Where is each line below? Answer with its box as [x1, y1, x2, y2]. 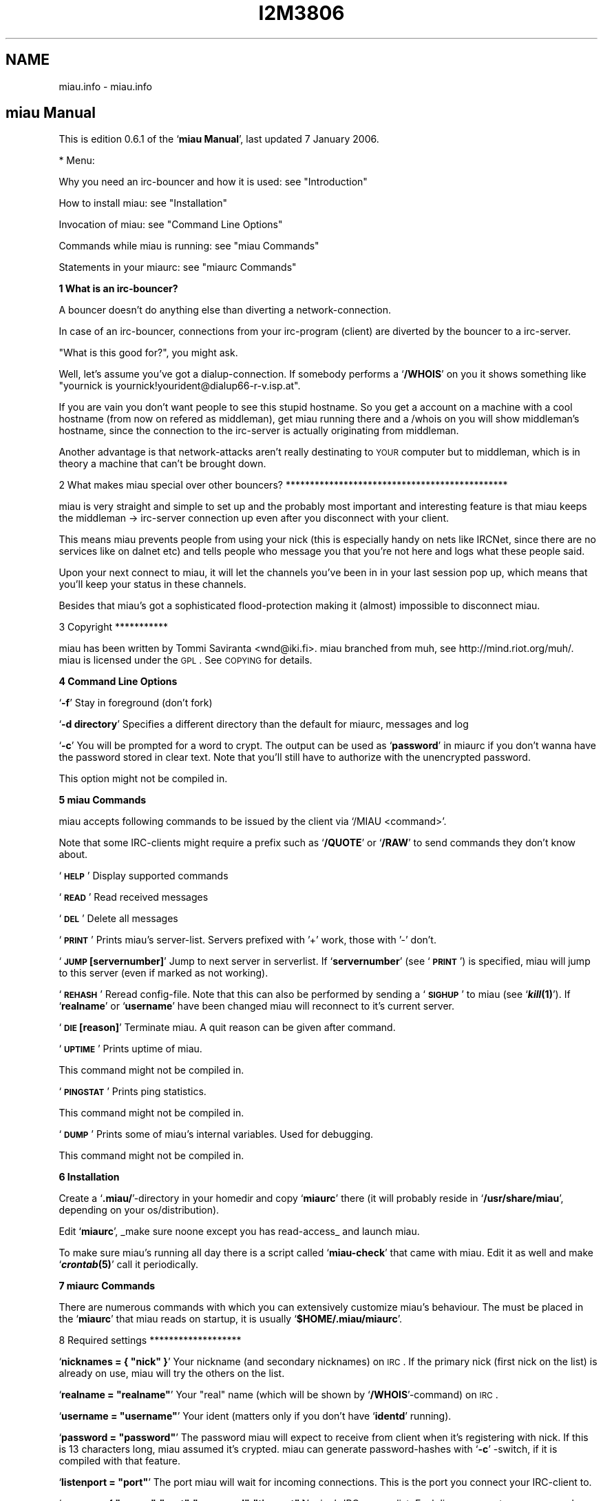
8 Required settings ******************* [59, 1334, 242, 1347]
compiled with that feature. [59, 1455, 180, 1467]
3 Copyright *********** [59, 621, 169, 633]
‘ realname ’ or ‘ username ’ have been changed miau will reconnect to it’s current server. [59, 1000, 455, 1012]
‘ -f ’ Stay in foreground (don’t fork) [59, 697, 213, 709]
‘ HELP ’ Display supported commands [59, 870, 229, 882]
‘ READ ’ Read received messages [59, 891, 209, 903]
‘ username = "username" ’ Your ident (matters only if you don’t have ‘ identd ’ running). [59, 1410, 452, 1422]
